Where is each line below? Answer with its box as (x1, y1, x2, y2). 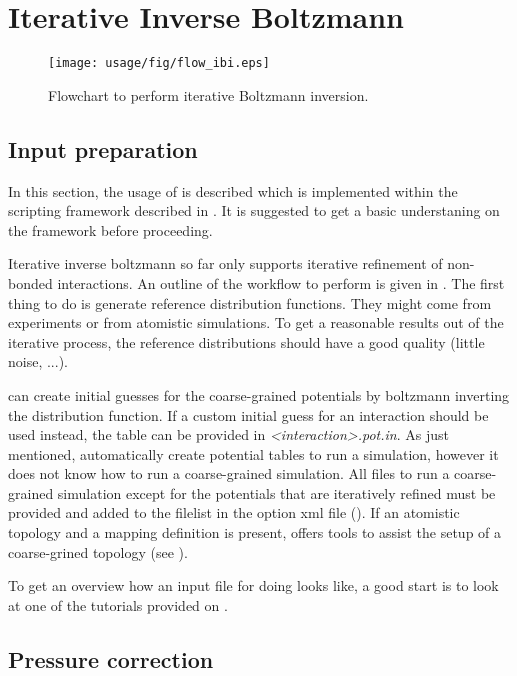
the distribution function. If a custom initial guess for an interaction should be (8, 404, 489, 425)
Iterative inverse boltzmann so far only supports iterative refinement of (8, 253, 443, 274)
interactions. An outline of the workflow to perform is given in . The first (57, 272, 505, 293)
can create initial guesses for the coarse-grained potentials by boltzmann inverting (8, 384, 510, 405)
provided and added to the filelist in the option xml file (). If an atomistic (8, 502, 460, 523)
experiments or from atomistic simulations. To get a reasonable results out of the (8, 312, 504, 333)
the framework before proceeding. (8, 219, 213, 240)
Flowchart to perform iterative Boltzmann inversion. (48, 84, 369, 105)
